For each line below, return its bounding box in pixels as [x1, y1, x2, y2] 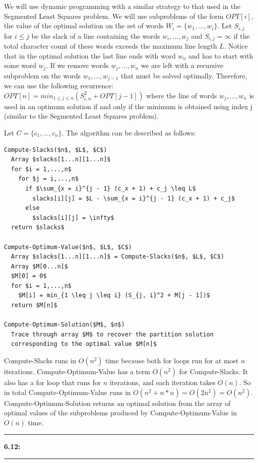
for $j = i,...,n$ [18, 175, 79, 183]
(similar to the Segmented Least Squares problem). [4, 111, 159, 121]
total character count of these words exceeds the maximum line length [4, 41, 217, 51]
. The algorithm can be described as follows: [62, 127, 196, 137]
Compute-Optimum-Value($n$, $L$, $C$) [4, 243, 132, 251]
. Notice [224, 41, 248, 51]
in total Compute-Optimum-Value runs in [4, 387, 131, 397]
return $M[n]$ [11, 302, 58, 309]
